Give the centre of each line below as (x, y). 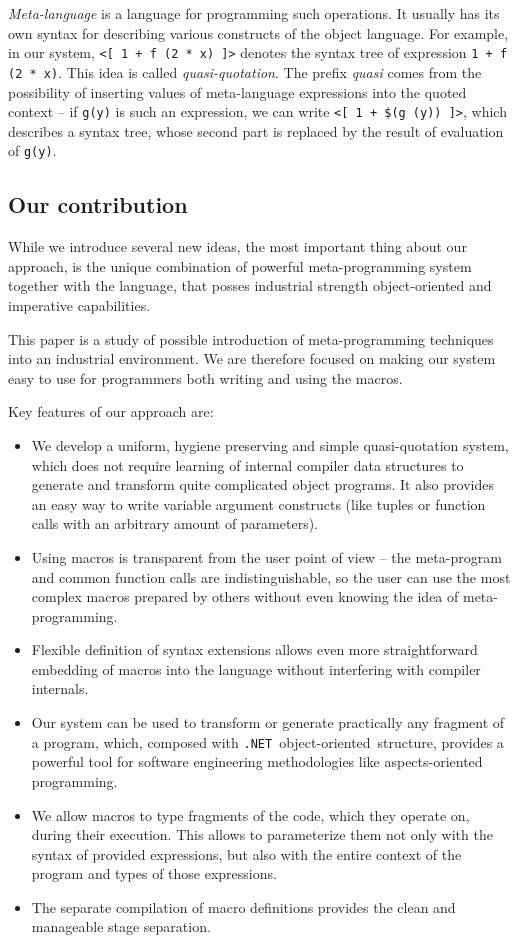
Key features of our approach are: (111, 411)
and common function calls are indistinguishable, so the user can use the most (271, 576)
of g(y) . (32, 150)
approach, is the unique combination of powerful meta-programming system (240, 265)
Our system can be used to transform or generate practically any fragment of (268, 722)
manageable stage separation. (121, 926)
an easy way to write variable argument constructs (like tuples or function (258, 503)
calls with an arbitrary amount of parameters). (174, 523)
